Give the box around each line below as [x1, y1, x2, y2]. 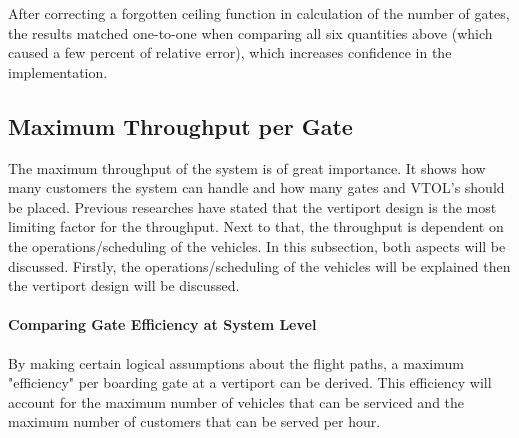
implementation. [8, 61, 108, 82]
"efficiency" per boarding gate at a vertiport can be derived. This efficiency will [8, 372, 492, 393]
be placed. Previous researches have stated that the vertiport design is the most [8, 196, 497, 217]
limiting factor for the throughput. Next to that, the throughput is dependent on [8, 216, 504, 237]
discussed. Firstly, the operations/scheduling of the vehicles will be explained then [8, 255, 511, 276]
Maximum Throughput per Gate [8, 110, 353, 141]
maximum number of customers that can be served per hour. [8, 411, 381, 432]
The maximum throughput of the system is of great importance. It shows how [8, 157, 486, 178]
